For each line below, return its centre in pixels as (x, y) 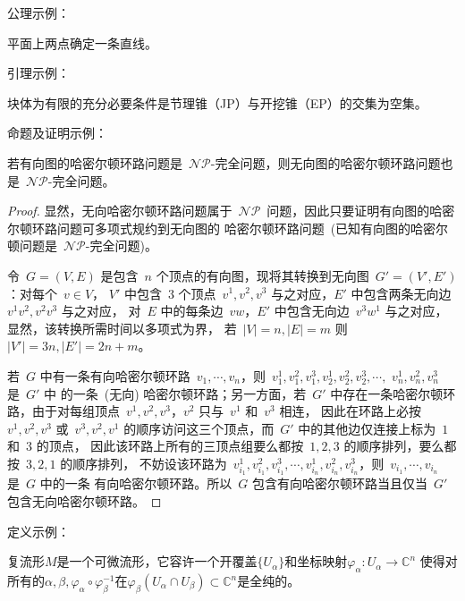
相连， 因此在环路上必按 (351, 411)
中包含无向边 (312, 311)
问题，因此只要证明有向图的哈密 (361, 211)
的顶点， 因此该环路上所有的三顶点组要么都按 (170, 446)
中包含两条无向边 (401, 293)
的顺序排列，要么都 (400, 446)
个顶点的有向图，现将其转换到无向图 (262, 275)
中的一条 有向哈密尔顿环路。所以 (136, 483)
